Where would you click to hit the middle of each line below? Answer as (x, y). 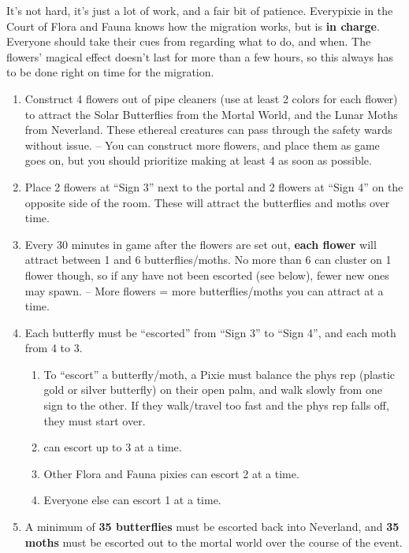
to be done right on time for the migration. (110, 72)
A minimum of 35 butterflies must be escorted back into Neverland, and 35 (212, 527)
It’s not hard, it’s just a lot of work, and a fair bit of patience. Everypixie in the (200, 10)
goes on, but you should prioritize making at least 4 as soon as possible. (198, 160)
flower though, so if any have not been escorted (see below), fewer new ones (207, 275)
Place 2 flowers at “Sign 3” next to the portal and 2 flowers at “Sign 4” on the (214, 186)
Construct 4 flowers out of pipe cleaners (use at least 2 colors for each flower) (211, 98)
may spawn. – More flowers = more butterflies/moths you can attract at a (204, 290)
